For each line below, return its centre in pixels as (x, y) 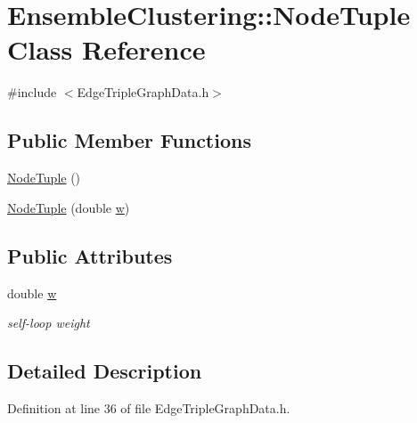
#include (32, 92)
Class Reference (106, 49)
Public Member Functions (129, 140)
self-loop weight (49, 323)
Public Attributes (90, 255)
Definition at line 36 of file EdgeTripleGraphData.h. (149, 407)
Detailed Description (105, 371)
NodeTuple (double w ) (69, 207)
